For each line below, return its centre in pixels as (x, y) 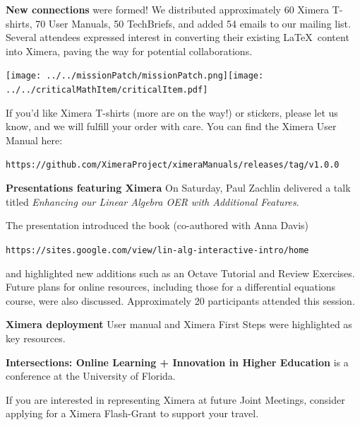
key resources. (36, 338)
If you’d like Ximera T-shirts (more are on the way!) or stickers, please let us (172, 112)
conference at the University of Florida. (91, 376)
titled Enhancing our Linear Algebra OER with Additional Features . (152, 201)
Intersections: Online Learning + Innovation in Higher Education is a (177, 362)
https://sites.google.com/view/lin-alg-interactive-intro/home (157, 250)
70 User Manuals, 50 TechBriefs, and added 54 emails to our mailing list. (193, 23)
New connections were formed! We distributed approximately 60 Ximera (168, 9)
